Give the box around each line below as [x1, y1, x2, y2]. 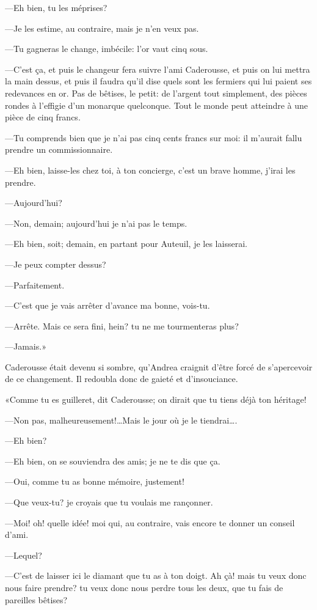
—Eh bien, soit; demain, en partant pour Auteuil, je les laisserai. [5, 237, 247, 250]
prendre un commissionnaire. [5, 143, 113, 156]
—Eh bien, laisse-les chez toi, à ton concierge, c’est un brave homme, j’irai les [5, 163, 296, 176]
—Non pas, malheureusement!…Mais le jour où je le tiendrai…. [5, 413, 238, 426]
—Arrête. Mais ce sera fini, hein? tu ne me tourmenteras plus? [5, 319, 239, 332]
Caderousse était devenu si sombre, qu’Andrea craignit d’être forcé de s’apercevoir [5, 360, 313, 373]
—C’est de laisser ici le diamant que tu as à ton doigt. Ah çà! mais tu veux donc [5, 569, 307, 582]
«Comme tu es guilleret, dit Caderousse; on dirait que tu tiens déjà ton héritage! [5, 393, 307, 406]
